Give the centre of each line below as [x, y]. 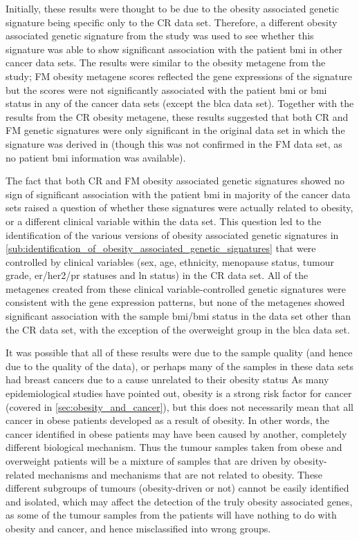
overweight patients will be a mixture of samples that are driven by [148, 461]
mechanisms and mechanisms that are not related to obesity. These [180, 474]
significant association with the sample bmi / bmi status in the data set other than [178, 316]
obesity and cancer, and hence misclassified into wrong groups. [138, 528]
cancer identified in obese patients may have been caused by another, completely [176, 433]
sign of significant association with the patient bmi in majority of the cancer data [178, 194]
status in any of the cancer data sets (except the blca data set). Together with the [180, 103]
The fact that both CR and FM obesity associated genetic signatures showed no [175, 181]
